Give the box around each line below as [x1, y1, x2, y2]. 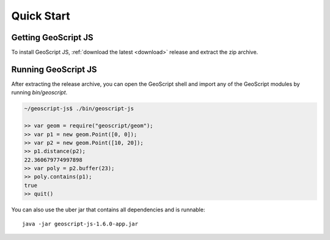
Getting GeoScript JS [11, 32, 94, 43]
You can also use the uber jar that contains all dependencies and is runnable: [11, 206, 205, 213]
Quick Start [11, 9, 70, 23]
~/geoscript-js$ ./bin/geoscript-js [24, 105, 134, 112]
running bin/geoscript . [11, 89, 68, 96]
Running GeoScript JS [11, 64, 97, 74]
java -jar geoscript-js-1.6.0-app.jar [22, 220, 139, 227]
